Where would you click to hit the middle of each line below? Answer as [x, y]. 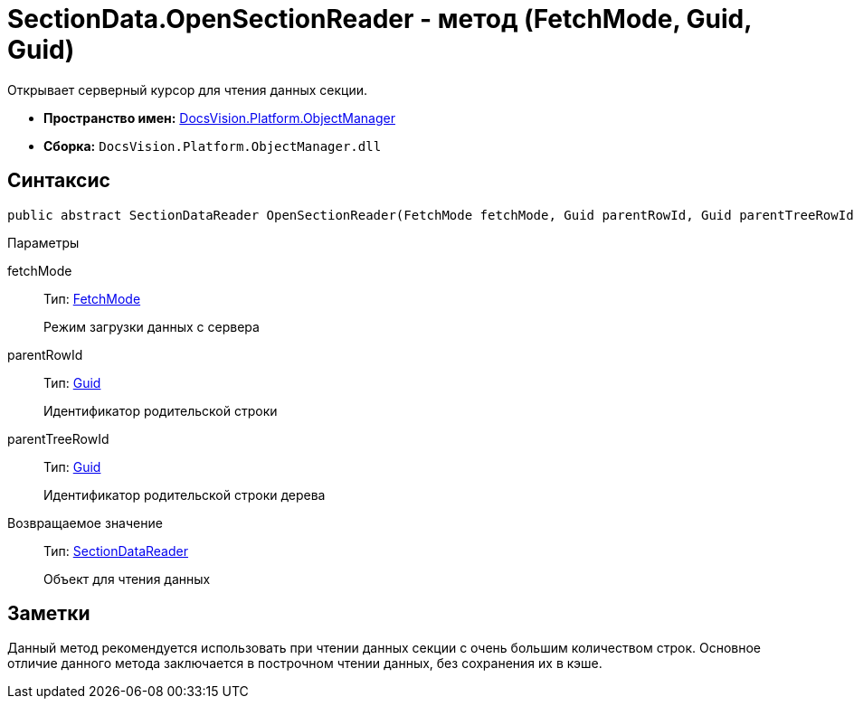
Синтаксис [59, 181]
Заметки [49, 614]
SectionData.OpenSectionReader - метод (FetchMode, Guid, [380, 19]
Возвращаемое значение [85, 522]
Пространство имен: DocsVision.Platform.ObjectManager [219, 118]
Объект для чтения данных [127, 579]
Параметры [43, 242]
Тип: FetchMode [92, 298]
